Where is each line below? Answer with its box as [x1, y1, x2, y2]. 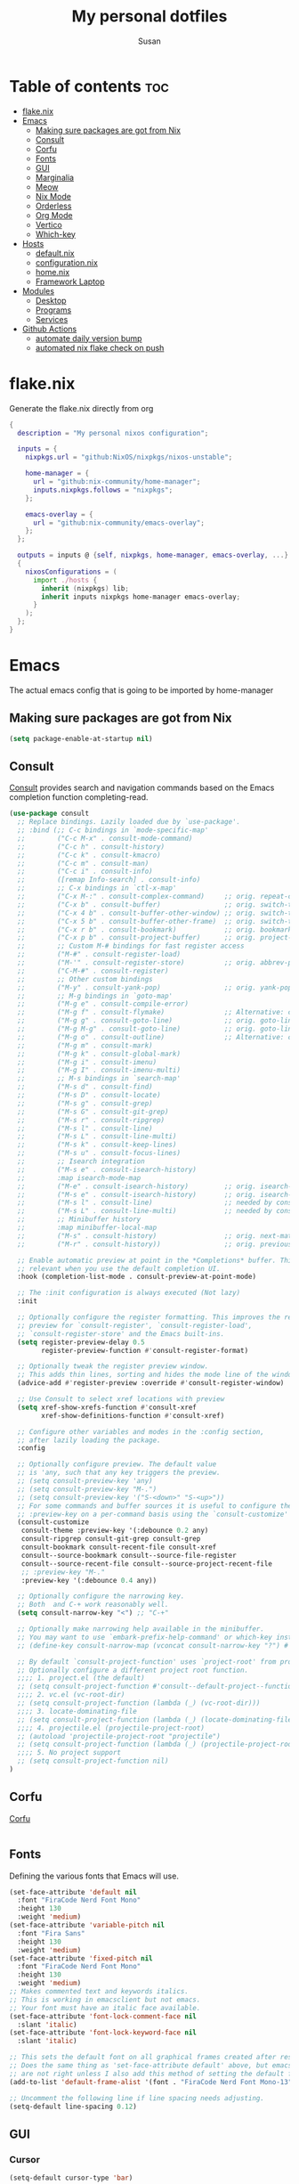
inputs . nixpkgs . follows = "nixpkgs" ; [32, 485, 174, 494]
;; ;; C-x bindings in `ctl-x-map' [17, 884, 177, 892]
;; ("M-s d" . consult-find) [17, 1082, 153, 1092]
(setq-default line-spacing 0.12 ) [9, 2102, 138, 2111]
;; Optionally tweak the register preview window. [17, 1362, 209, 1371]
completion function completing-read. [9, 792, 149, 803]
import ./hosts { [32, 575, 98, 584]
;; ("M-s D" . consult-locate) [17, 1091, 162, 1100]
